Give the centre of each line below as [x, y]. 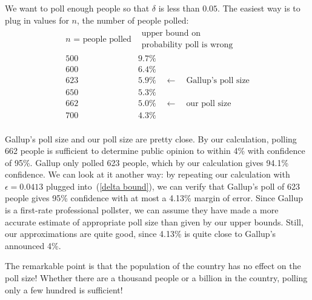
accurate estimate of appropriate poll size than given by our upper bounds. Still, [154, 222]
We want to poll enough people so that [77, 8]
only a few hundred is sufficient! [64, 289]
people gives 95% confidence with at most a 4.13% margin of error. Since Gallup [154, 198]
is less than [179, 8]
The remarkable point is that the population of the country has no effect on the [153, 266]
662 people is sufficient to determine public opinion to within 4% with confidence [155, 151]
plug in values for [37, 20]
